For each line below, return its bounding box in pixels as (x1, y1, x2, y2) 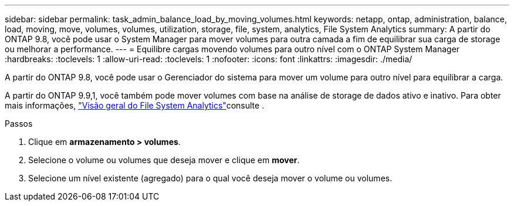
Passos (5, 119, 33, 129)
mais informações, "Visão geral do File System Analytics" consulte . (5, 100, 265, 110)
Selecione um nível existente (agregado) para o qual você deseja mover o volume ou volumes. (28, 173, 393, 183)
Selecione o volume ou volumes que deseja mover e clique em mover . (28, 155, 300, 165)
